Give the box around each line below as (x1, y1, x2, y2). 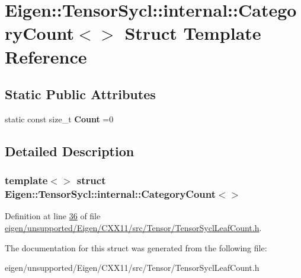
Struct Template (124, 21, 261, 45)
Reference (5, 44, 87, 68)
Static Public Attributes (5, 85, 156, 103)
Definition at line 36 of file (5, 210, 101, 222)
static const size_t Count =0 (5, 112, 114, 125)
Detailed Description (5, 141, 135, 160)
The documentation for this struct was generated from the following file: (5, 241, 267, 254)
